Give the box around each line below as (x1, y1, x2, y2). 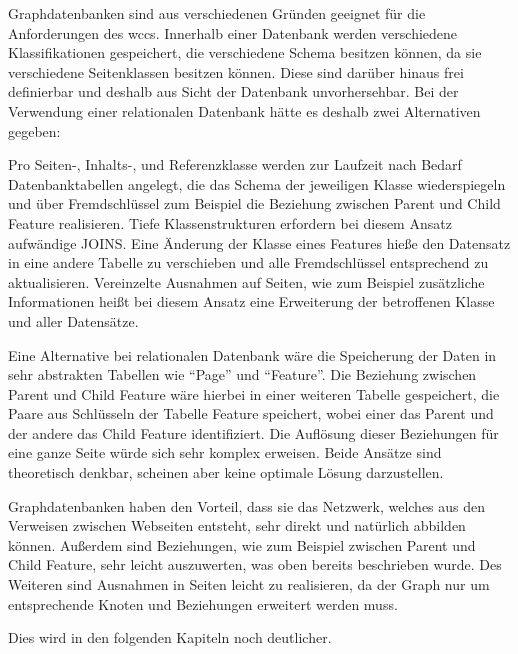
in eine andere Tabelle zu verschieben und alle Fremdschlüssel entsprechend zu (8, 252, 489, 273)
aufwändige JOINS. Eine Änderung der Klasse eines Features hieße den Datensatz (8, 232, 511, 253)
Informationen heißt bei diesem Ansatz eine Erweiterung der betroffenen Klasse (8, 291, 495, 312)
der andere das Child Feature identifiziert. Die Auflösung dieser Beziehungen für (8, 422, 499, 443)
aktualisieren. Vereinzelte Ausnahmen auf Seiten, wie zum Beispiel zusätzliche (8, 271, 485, 292)
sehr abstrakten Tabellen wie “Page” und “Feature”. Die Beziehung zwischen (8, 364, 477, 385)
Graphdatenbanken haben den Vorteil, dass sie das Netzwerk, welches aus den (8, 495, 486, 516)
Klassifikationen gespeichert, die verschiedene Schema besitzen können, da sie (8, 42, 482, 63)
